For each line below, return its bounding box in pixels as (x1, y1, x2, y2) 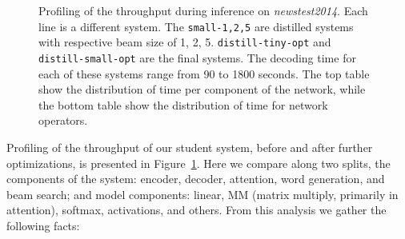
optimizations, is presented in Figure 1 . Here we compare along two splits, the (6, 154, 391, 171)
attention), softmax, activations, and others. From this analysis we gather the (6, 201, 387, 218)
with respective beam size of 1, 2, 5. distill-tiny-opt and (38, 34, 331, 50)
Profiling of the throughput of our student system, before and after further (6, 138, 373, 155)
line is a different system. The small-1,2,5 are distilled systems (38, 18, 354, 34)
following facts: (6, 217, 80, 233)
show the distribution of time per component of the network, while (38, 81, 366, 98)
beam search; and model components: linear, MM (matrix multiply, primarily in (6, 185, 399, 202)
